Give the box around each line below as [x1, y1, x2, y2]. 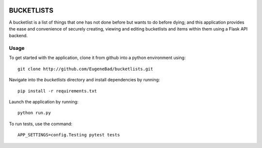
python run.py [17, 110, 51, 116]
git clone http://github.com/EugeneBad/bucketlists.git [17, 66, 153, 72]
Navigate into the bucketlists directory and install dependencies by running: [9, 77, 160, 83]
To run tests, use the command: [9, 121, 73, 127]
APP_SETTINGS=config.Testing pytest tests [17, 132, 120, 138]
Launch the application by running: [9, 99, 79, 104]
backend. [9, 33, 28, 39]
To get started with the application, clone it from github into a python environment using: [9, 55, 186, 60]
